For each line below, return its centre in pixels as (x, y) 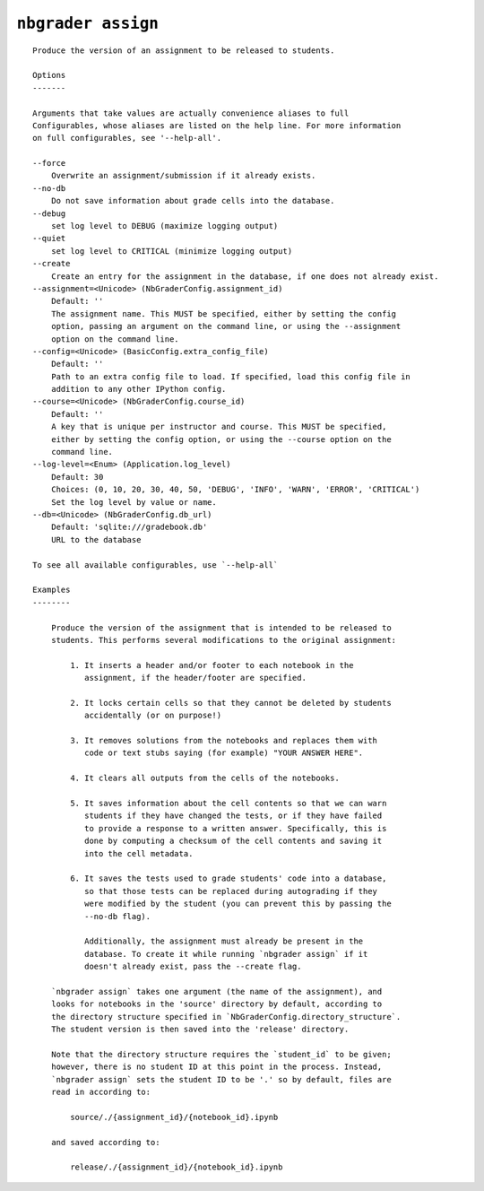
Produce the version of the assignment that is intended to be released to (221, 627)
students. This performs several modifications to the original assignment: (224, 640)
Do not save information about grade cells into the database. (193, 201)
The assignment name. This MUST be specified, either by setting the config (224, 313)
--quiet (49, 239)
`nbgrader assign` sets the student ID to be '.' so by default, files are (221, 1079)
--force (49, 163)
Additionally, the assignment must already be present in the (224, 941)
